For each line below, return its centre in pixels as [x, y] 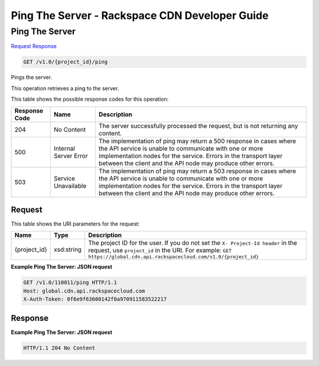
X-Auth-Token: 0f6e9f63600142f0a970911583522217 [95, 299]
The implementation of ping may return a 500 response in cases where [197, 141]
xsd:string [68, 249]
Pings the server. [32, 78]
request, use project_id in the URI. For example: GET [160, 251]
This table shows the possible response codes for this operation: [90, 99]
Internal [64, 148]
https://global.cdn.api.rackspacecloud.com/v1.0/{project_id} [174, 257]
